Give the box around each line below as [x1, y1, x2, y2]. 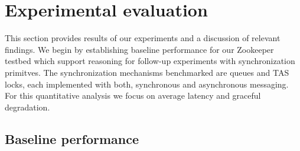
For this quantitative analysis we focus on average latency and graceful [5, 89, 261, 102]
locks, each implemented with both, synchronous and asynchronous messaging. [5, 78, 289, 90]
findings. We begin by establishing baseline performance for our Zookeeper [5, 43, 274, 55]
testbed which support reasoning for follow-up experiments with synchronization [5, 55, 295, 67]
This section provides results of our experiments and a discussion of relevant [5, 32, 281, 44]
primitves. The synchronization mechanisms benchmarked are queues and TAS [5, 66, 289, 78]
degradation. [5, 100, 50, 113]
